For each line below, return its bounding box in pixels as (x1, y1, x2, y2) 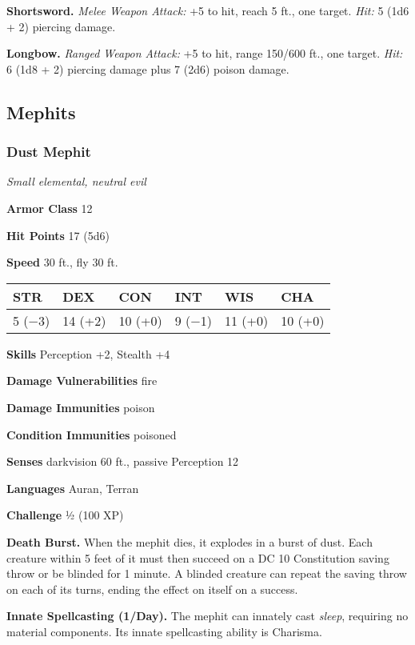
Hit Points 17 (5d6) (6, 226, 110, 243)
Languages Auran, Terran (6, 479, 139, 496)
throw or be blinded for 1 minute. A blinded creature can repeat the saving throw (6, 565, 407, 582)
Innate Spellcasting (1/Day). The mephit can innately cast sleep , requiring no (6, 607, 409, 624)
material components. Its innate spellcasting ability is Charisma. (6, 623, 322, 639)
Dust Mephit (6, 142, 91, 162)
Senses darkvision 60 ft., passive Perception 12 (6, 453, 239, 470)
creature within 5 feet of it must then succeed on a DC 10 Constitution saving (6, 549, 389, 566)
